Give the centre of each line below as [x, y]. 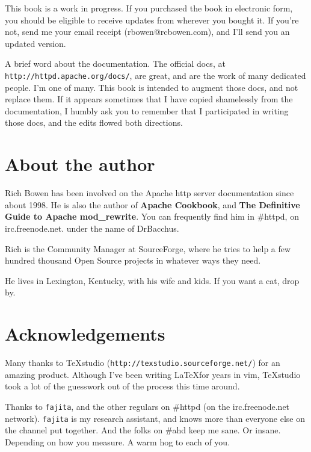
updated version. [35, 43]
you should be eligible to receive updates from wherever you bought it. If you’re [152, 20]
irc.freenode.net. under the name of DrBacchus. [92, 228]
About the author [80, 164]
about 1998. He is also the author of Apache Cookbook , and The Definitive [152, 204]
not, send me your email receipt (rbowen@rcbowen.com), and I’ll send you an [147, 32]
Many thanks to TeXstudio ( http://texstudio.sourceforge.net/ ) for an [143, 362]
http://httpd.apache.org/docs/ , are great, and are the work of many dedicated [155, 75]
